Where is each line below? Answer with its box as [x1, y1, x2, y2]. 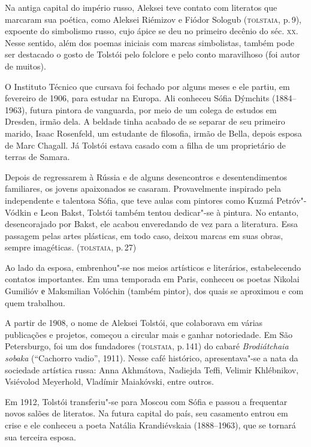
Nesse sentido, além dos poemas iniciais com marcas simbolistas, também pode [5, 36, 294, 49]
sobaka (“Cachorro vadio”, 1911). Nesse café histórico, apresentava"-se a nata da [5, 352, 298, 364]
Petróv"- [276, 194, 307, 206]
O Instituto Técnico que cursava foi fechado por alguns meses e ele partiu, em [5, 80, 290, 92]
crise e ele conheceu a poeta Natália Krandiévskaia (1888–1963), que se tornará [5, 419, 296, 431]
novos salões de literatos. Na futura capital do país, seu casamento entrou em [5, 407, 288, 419]
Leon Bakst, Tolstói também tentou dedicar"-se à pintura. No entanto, [40, 206, 299, 218]
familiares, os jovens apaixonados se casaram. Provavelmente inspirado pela [5, 182, 281, 195]
